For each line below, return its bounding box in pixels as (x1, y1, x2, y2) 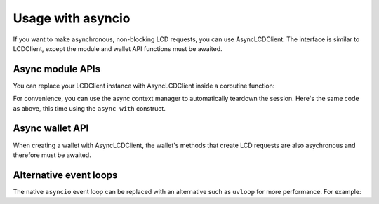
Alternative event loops (13, 169, 118, 181)
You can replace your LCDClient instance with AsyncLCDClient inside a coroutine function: (13, 81, 275, 90)
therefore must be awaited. (13, 151, 91, 159)
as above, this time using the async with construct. (13, 104, 166, 112)
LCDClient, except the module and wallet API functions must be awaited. (13, 44, 222, 53)
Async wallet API (13, 123, 89, 135)
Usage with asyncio (13, 11, 131, 26)
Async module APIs (13, 63, 101, 75)
